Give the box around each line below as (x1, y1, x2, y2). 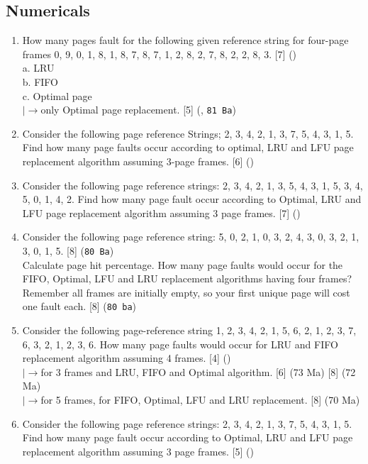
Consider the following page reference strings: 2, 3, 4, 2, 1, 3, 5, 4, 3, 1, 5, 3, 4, (22, 177, 363, 192)
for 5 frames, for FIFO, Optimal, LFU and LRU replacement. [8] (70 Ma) (40, 392, 360, 407)
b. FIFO (22, 74, 58, 89)
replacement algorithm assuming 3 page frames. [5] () (22, 443, 255, 458)
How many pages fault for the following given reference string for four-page (22, 33, 349, 48)
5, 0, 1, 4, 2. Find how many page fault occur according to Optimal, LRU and (22, 192, 362, 206)
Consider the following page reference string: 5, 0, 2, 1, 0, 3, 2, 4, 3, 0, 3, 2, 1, (22, 229, 359, 244)
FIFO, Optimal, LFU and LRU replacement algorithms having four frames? (22, 271, 352, 286)
